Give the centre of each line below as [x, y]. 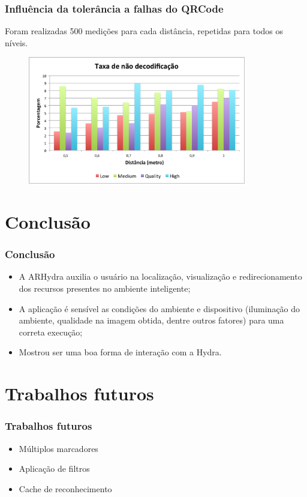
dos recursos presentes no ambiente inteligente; [105, 288]
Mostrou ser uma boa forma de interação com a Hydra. [120, 352]
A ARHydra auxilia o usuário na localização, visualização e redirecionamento [160, 276]
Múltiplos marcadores [58, 448]
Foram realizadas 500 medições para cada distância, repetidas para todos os [144, 31]
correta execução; [51, 332]
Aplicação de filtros [54, 468]
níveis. [16, 42]
